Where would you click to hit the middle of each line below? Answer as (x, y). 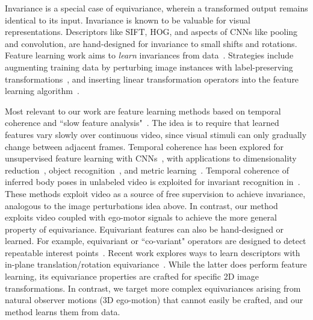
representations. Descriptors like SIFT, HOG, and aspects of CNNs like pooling (151, 32)
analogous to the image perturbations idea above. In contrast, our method (141, 205)
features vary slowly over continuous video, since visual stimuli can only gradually (156, 134)
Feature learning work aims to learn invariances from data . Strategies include (149, 55)
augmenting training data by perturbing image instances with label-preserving (149, 67)
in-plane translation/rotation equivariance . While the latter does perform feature (156, 264)
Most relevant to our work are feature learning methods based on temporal (143, 111)
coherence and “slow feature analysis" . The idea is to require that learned (142, 123)
